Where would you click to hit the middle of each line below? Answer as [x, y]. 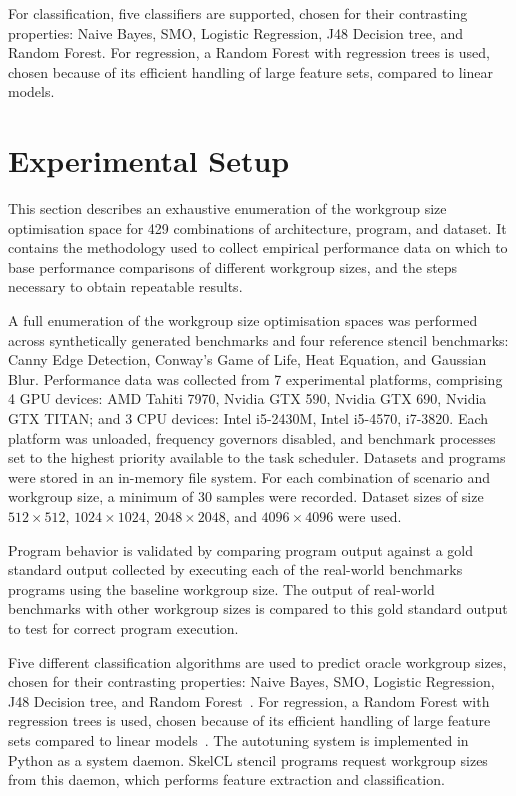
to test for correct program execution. [123, 627]
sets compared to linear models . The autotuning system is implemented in [238, 739]
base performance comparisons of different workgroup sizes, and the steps [233, 266]
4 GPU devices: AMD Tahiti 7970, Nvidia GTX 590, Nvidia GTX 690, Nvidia [247, 398]
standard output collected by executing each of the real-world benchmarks [235, 569]
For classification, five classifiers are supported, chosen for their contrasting [238, 13]
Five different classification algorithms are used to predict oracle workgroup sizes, [257, 661]
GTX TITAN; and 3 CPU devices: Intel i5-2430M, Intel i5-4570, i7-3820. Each [248, 418]
